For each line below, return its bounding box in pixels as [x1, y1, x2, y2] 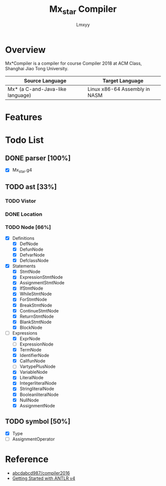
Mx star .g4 [12, 167, 32, 174]
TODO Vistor [5, 197, 36, 204]
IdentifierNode [19, 353, 49, 358]
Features [5, 112, 42, 123]
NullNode [19, 397, 39, 403]
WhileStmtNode [19, 291, 52, 297]
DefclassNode [19, 258, 49, 264]
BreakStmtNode [19, 302, 52, 308]
